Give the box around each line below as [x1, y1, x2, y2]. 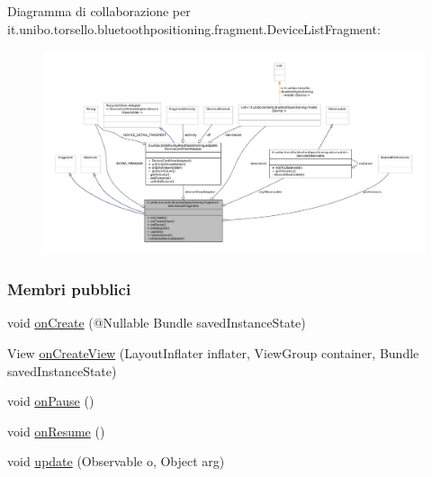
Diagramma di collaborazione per [7, 2, 191, 20]
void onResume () [7, 421, 105, 440]
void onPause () [7, 391, 94, 410]
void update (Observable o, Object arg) [7, 452, 225, 471]
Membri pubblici [7, 278, 131, 301]
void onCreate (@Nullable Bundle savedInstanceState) [7, 313, 306, 332]
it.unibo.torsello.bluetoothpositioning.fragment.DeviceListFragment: [7, 19, 381, 38]
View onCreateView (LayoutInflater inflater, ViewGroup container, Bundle [7, 344, 419, 363]
